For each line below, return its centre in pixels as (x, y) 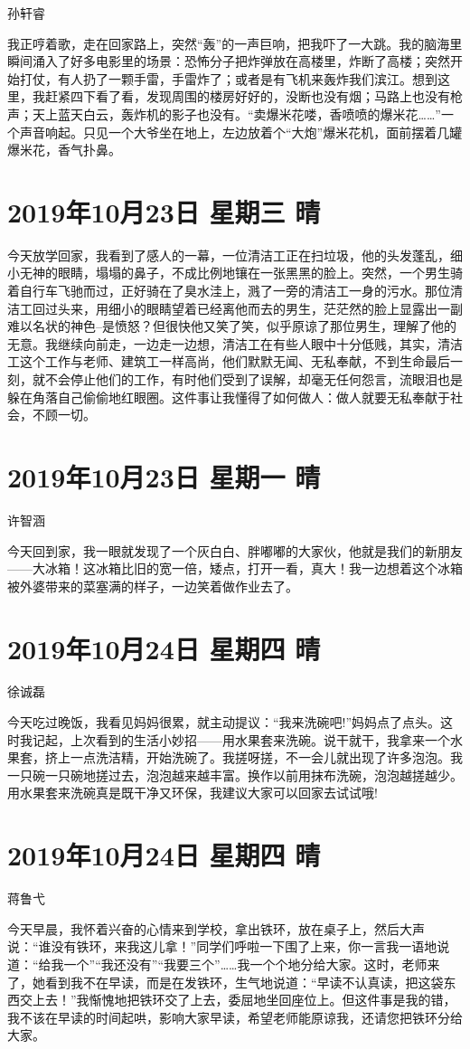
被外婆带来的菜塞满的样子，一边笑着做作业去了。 (153, 586)
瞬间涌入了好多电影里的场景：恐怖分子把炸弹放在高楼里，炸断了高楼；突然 (229, 61)
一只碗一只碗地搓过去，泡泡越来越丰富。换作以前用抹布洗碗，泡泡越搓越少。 (235, 775)
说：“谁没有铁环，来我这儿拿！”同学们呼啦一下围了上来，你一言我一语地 (222, 946)
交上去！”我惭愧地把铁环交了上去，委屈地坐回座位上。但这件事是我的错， (238, 1000)
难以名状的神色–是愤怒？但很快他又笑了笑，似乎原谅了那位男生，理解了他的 (232, 326)
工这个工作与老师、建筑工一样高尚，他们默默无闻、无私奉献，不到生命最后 (229, 361)
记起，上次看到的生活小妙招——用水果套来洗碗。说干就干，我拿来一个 (241, 739)
